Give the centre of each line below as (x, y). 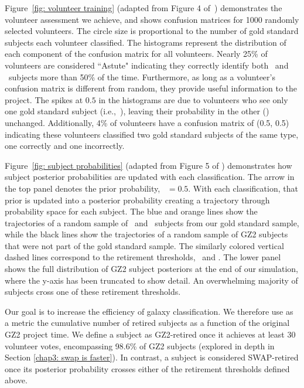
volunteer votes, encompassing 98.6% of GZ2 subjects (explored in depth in (140, 346)
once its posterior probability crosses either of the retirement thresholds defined (147, 368)
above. (16, 380)
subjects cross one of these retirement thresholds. (93, 292)
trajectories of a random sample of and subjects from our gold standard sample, (152, 222)
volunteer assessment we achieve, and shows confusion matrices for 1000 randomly (152, 19)
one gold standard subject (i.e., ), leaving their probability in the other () (137, 111)
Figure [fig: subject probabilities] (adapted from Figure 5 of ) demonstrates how (148, 165)
